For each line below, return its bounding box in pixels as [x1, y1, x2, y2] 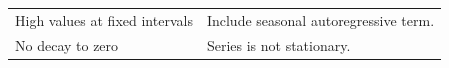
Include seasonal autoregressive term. [206, 9, 435, 30]
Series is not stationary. [206, 34, 351, 55]
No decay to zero [15, 34, 119, 55]
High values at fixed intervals [15, 9, 193, 30]
